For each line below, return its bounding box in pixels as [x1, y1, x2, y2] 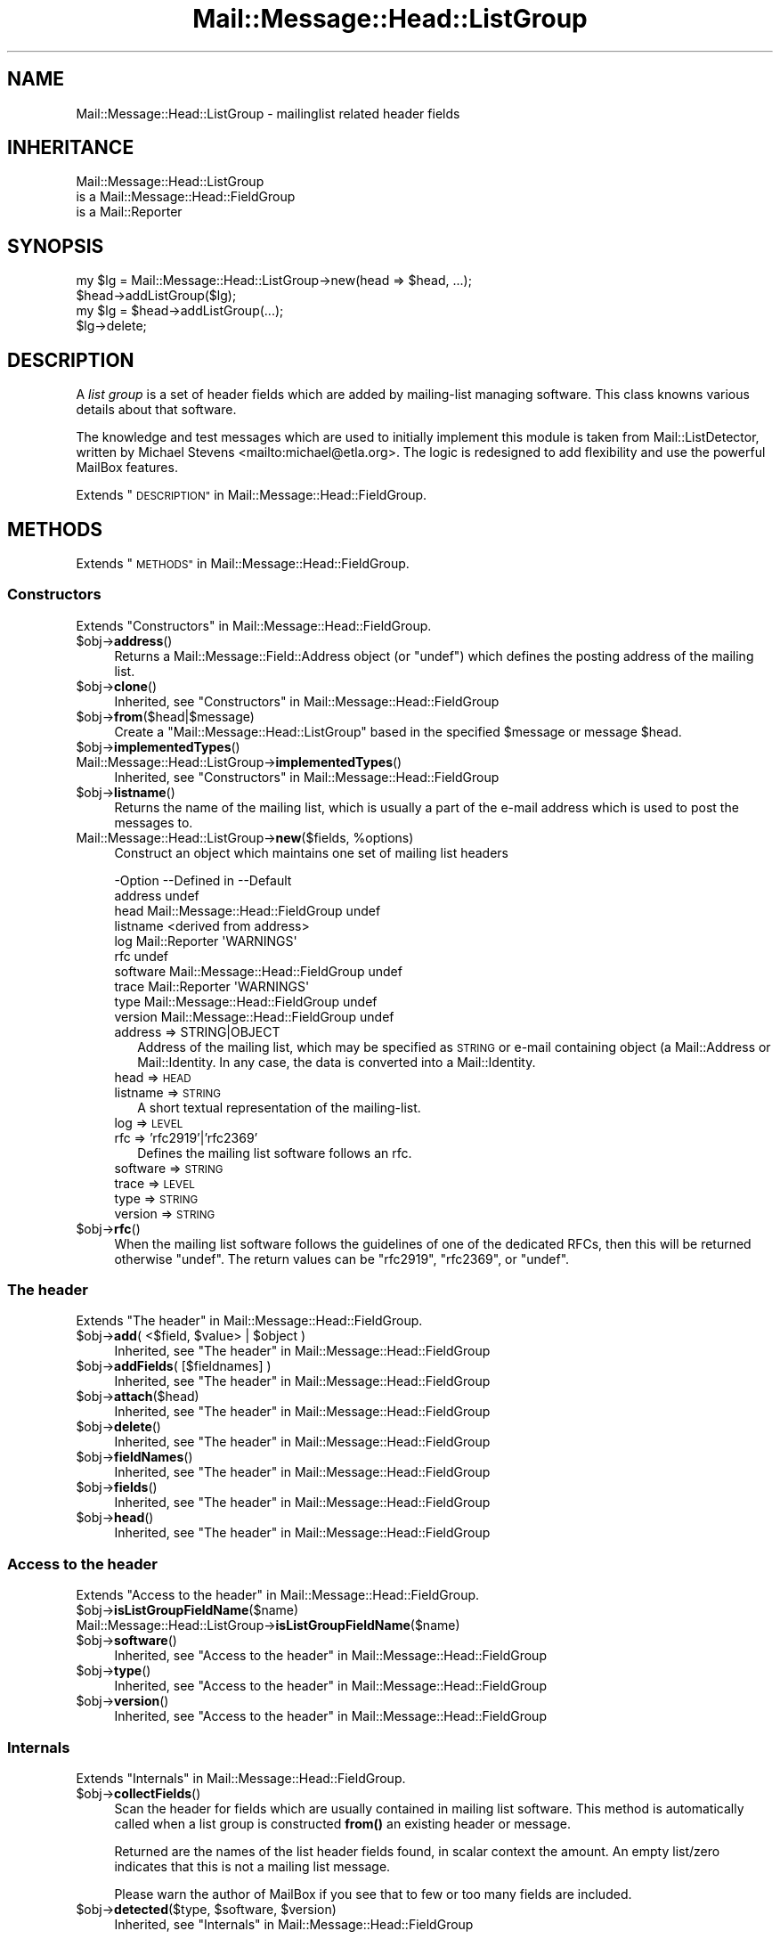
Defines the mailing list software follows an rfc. [137, 1145, 412, 1161]
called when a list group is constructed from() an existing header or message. [114, 1815, 571, 1831]
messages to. [114, 814, 193, 830]
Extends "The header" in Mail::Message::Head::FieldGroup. [76, 1313, 423, 1329]
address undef [114, 887, 199, 903]
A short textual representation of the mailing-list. [137, 1099, 421, 1115]
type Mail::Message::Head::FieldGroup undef [114, 993, 378, 1009]
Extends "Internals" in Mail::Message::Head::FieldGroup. [76, 1770, 406, 1786]
